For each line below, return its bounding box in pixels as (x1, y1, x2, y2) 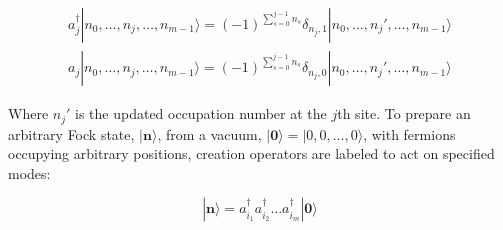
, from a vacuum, (157, 123, 262, 144)
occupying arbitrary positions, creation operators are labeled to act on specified (8, 143, 495, 164)
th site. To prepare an (337, 103, 471, 124)
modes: (8, 162, 51, 183)
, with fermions (363, 123, 456, 144)
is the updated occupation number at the (75, 103, 327, 124)
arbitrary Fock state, (8, 123, 135, 144)
